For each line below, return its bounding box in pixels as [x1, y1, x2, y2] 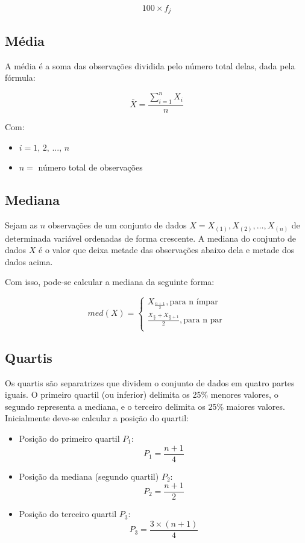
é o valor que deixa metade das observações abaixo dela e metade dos [39, 243, 295, 256]
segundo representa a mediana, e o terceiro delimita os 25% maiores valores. [5, 400, 285, 412]
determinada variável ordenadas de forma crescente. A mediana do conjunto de [5, 231, 296, 244]
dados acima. [5, 255, 53, 268]
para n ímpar [169, 298, 218, 307]
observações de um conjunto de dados [48, 219, 187, 231]
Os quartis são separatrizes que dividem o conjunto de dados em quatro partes [5, 376, 295, 389]
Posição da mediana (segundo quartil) [19, 469, 159, 482]
